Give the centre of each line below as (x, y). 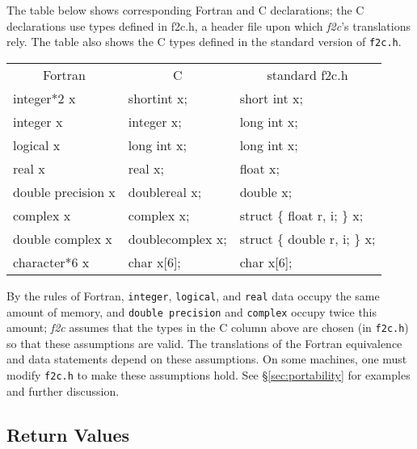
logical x (37, 145)
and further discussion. (63, 390)
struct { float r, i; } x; (301, 215)
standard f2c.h (307, 74)
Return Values (68, 434)
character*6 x (51, 262)
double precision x (64, 191)
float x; (259, 168)
